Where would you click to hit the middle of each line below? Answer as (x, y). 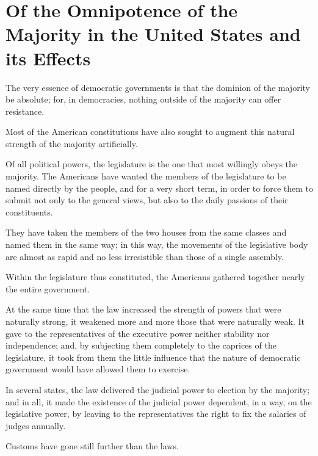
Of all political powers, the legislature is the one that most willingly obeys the (152, 164)
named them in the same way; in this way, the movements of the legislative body (157, 244)
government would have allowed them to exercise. (98, 369)
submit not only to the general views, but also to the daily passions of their (147, 200)
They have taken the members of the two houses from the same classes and (146, 232)
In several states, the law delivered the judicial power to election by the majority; (158, 389)
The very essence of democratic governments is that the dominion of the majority (158, 87)
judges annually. (36, 425)
